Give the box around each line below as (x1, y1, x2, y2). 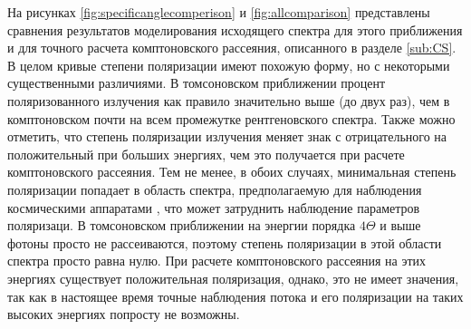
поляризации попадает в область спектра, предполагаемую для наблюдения (7, 179, 422, 198)
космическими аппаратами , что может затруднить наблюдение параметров (7, 198, 420, 217)
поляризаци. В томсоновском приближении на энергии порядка (7, 216, 356, 235)
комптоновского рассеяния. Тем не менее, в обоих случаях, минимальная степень (7, 162, 457, 181)
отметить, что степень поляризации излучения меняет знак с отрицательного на (7, 127, 447, 146)
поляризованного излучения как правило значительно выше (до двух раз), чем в (7, 91, 450, 110)
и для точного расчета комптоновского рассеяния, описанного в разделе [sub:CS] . (7, 38, 457, 57)
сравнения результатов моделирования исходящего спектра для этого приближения (7, 20, 463, 39)
